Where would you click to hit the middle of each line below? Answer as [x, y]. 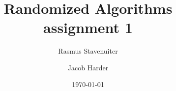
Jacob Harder [88, 67]
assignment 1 [88, 27]
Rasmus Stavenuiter [88, 51]
